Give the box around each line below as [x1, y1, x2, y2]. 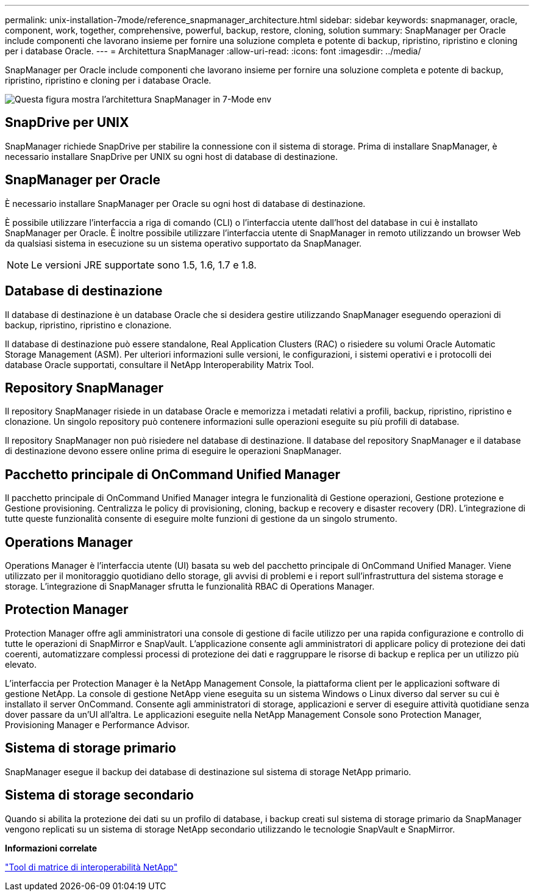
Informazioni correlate [5, 842, 98, 853]
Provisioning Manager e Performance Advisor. [5, 719, 190, 730]
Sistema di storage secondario [5, 787, 194, 803]
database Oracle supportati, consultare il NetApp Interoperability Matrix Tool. [5, 359, 314, 370]
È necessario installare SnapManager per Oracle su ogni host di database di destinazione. [5, 198, 366, 209]
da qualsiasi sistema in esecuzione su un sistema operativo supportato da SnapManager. [5, 237, 362, 248]
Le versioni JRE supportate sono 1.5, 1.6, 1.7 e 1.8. [31, 258, 257, 271]
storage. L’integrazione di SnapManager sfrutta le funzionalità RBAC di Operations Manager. [5, 581, 375, 592]
